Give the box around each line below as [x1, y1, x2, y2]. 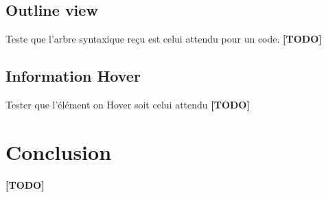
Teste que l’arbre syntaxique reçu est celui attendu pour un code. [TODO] [5, 32, 322, 46]
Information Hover [5, 65, 141, 86]
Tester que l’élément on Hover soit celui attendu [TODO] [5, 97, 250, 111]
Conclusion [5, 137, 112, 165]
